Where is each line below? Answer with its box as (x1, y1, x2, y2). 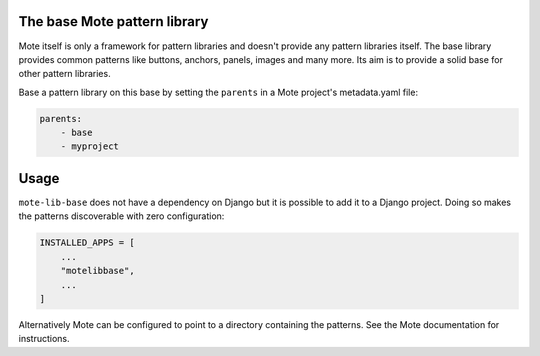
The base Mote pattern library (18, 13, 209, 30)
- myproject (60, 141, 120, 152)
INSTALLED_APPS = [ (39, 237, 135, 249)
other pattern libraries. (18, 68, 111, 80)
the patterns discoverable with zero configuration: (18, 210, 225, 222)
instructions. (18, 333, 70, 345)
